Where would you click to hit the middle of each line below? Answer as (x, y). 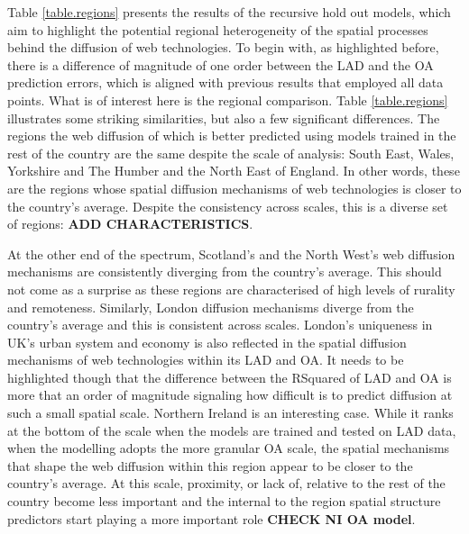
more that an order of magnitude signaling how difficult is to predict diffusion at (230, 395)
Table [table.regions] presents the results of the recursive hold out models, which (229, 12)
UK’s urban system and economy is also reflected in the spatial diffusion (207, 342)
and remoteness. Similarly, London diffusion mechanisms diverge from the (211, 307)
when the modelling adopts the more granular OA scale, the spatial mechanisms (229, 448)
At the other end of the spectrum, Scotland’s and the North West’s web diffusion (231, 253)
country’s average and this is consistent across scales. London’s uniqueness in (220, 325)
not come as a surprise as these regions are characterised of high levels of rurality (231, 289)
